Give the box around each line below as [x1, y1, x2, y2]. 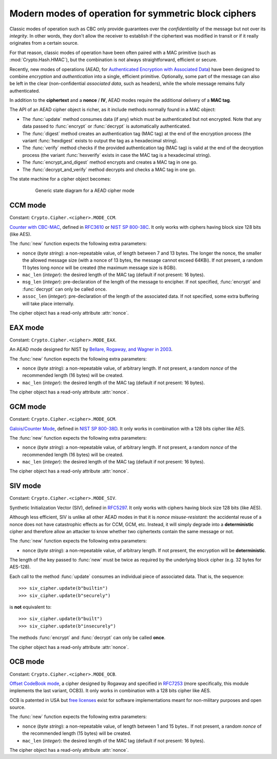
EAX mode [9, 323, 44, 332]
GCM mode [9, 403, 46, 411]
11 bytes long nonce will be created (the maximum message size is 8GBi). [22, 264, 177, 270]
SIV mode [9, 481, 42, 491]
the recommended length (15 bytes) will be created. [22, 730, 132, 736]
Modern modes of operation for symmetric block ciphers [9, 8, 256, 19]
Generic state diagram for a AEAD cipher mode [35, 188, 134, 194]
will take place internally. [22, 300, 74, 306]
